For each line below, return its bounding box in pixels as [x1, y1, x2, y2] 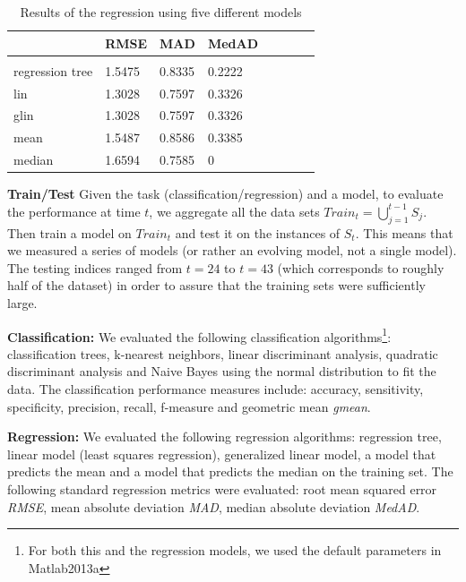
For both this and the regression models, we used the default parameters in [28, 541, 442, 560]
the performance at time [7, 201, 141, 220]
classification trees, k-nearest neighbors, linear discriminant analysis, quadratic [7, 344, 438, 363]
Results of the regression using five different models [20, 3, 302, 21]
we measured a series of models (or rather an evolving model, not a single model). [7, 241, 457, 260]
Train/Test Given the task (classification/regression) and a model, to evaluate [7, 184, 444, 203]
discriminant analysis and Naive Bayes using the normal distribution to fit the [7, 362, 436, 381]
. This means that [355, 223, 453, 242]
